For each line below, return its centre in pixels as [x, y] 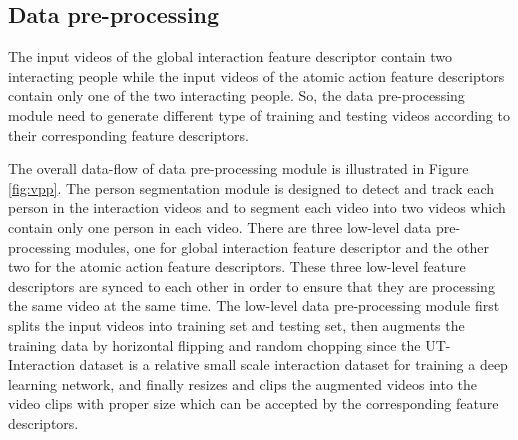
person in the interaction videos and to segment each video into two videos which [257, 207]
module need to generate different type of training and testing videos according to [259, 114]
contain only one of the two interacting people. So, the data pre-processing [236, 95]
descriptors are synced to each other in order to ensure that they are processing [251, 285]
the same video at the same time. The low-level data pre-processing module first [254, 305]
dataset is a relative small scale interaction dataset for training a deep [293, 364]
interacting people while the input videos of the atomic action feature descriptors [256, 75]
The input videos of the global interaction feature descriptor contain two [230, 56]
